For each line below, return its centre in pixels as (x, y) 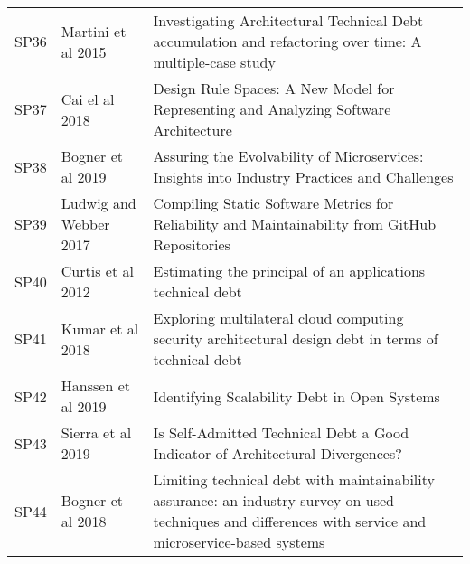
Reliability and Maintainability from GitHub (295, 224)
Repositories (192, 244)
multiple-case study (214, 62)
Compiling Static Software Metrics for (273, 203)
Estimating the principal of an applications (289, 271)
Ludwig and (99, 203)
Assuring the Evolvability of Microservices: (288, 156)
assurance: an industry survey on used (273, 500)
